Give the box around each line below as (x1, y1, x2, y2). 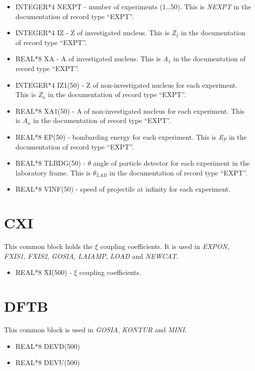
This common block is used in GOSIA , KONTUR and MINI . (4, 324, 187, 334)
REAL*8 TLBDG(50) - (15, 158, 86, 168)
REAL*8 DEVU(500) (15, 357, 80, 368)
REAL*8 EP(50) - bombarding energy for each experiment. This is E (15, 131, 224, 142)
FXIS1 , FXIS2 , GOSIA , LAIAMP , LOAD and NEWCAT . (4, 250, 178, 261)
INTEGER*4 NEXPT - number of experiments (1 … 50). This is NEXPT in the (15, 1, 252, 11)
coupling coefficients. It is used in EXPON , (100, 241, 229, 251)
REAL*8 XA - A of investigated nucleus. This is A (15, 53, 168, 64)
